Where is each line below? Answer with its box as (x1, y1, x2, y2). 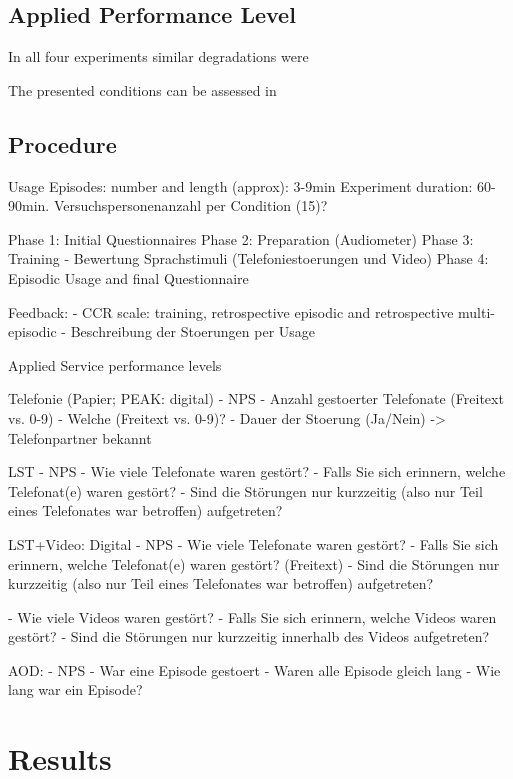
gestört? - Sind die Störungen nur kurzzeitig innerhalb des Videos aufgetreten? (8, 626, 490, 647)
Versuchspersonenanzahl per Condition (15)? (53, 195, 328, 216)
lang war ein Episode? (8, 679, 143, 700)
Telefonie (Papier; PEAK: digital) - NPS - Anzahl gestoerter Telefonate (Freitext (8, 388, 504, 409)
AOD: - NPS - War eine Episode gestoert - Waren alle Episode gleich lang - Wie (8, 659, 501, 680)
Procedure (8, 128, 117, 159)
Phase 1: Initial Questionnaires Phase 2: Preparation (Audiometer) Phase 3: (8, 228, 474, 249)
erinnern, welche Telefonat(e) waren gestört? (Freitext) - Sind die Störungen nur (8, 553, 500, 574)
